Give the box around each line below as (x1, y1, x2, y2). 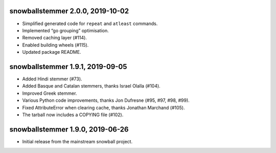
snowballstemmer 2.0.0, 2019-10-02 (9, 7, 129, 15)
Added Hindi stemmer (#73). (22, 76, 82, 82)
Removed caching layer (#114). (22, 35, 87, 41)
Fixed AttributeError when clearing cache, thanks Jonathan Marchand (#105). (22, 104, 185, 111)
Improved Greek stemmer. (22, 90, 77, 96)
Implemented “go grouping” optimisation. (22, 27, 109, 33)
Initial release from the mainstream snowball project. (22, 138, 133, 144)
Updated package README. (22, 49, 81, 55)
